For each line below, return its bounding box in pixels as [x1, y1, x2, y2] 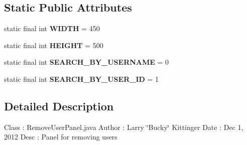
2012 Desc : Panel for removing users [4, 131, 117, 142]
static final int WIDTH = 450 [4, 23, 100, 34]
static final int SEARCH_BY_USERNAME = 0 [4, 57, 169, 67]
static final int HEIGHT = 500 [4, 40, 103, 50]
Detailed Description [4, 98, 114, 113]
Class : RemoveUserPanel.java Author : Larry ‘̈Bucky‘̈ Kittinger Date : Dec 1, [4, 121, 243, 132]
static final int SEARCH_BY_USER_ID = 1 [4, 73, 159, 84]
